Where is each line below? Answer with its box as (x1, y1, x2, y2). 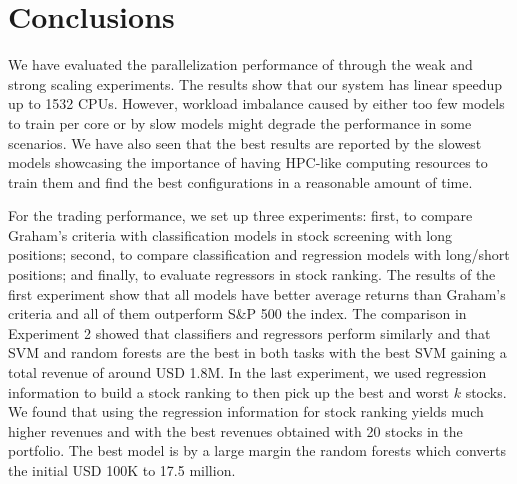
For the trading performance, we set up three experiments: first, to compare (8, 205, 473, 226)
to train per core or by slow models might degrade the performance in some (8, 112, 472, 133)
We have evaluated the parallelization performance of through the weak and (8, 54, 473, 75)
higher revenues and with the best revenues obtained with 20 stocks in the (8, 420, 463, 441)
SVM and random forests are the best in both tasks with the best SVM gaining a (8, 342, 507, 363)
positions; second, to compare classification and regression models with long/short (8, 244, 510, 265)
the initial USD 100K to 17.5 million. (8, 460, 236, 480)
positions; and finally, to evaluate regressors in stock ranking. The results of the (8, 264, 496, 285)
